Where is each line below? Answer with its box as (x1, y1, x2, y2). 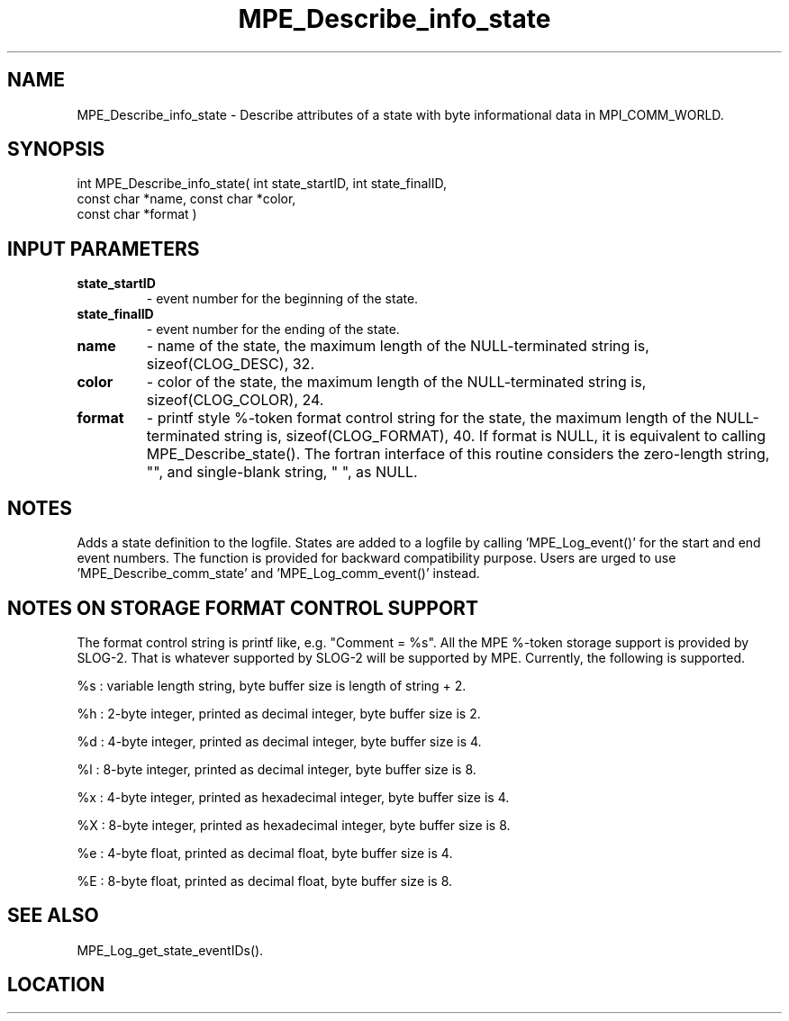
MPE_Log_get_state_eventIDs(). (77, 942, 264, 958)
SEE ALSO (7, 904, 99, 927)
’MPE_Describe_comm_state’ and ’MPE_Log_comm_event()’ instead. (77, 565, 480, 582)
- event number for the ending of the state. (146, 321, 400, 338)
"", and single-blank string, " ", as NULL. (146, 463, 418, 482)
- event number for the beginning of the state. (146, 291, 419, 307)
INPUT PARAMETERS (7, 237, 200, 260)
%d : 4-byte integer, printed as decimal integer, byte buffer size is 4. (77, 733, 482, 749)
